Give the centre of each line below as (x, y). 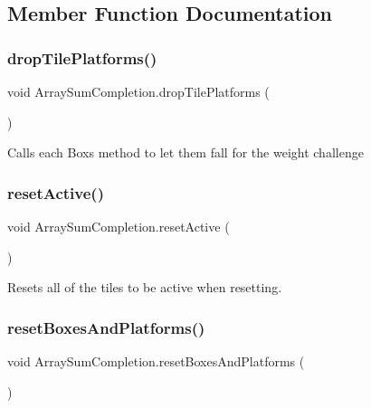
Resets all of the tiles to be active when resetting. (145, 287)
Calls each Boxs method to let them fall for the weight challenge (185, 152)
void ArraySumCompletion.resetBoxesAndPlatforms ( (156, 361)
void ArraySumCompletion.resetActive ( (119, 226)
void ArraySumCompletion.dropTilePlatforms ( (138, 91)
